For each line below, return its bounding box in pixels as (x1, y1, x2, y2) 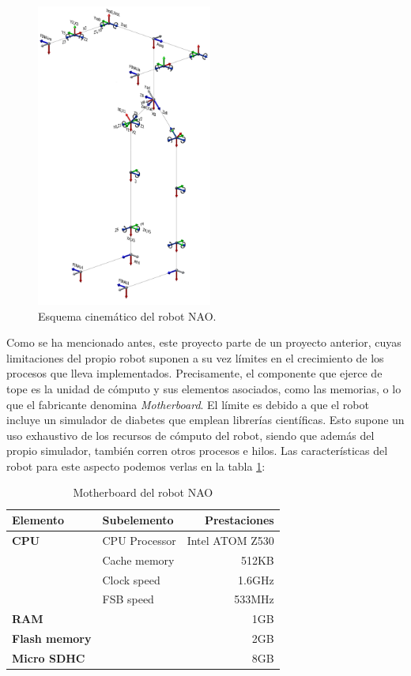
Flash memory (12, 630, 92, 647)
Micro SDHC (12, 649, 85, 666)
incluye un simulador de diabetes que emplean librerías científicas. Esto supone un (6, 411, 405, 428)
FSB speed (102, 591, 154, 607)
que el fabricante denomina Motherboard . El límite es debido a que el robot (6, 396, 369, 412)
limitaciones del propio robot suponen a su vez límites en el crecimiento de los (6, 349, 384, 366)
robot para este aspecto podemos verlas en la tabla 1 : (6, 457, 266, 474)
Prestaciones (204, 512, 274, 528)
